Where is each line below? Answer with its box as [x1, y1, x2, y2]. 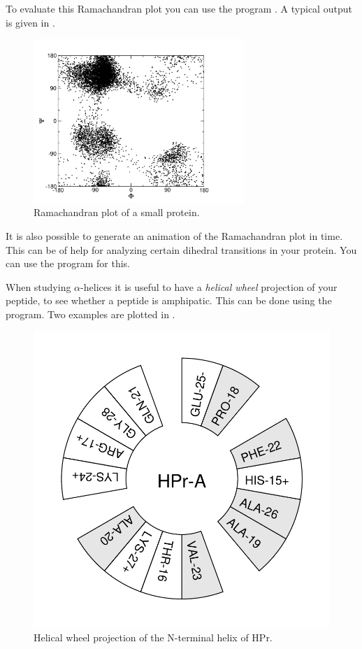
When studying [6, 279, 71, 294]
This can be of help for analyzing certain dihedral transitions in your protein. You [6, 242, 357, 257]
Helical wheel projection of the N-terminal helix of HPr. [34, 630, 273, 645]
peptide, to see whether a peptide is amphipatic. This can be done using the [6, 293, 332, 308]
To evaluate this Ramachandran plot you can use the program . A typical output [6, 1, 352, 15]
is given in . [6, 15, 55, 29]
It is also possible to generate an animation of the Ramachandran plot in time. [6, 228, 343, 243]
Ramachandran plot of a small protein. [34, 205, 200, 220]
